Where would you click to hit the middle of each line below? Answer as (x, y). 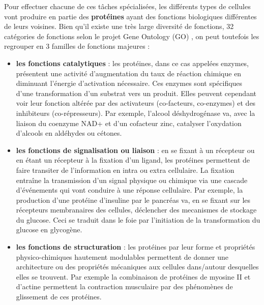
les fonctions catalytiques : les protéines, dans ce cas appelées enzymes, (132, 63)
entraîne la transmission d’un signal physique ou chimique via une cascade (132, 180)
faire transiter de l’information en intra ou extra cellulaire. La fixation (125, 170)
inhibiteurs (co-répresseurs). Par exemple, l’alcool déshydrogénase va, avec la (136, 113)
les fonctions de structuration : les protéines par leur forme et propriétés (136, 247)
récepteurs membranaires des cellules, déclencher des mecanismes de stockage (136, 210)
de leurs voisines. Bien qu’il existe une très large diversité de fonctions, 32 (119, 26)
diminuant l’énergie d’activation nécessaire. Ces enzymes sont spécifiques (129, 83)
